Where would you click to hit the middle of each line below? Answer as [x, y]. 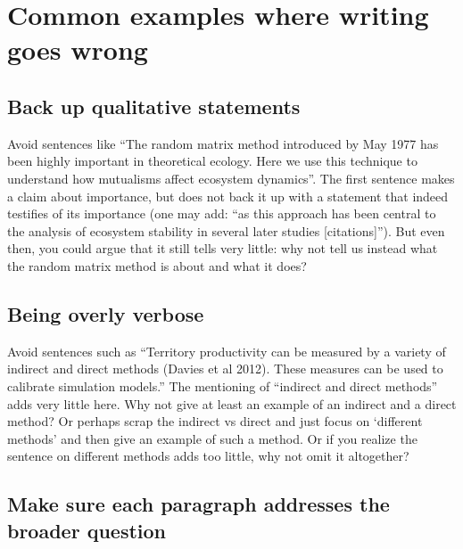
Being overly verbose [106, 313]
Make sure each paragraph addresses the [198, 504]
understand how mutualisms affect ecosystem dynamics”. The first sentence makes [231, 178]
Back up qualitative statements [154, 106]
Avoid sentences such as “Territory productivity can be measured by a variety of [227, 351]
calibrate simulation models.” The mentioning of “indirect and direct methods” [223, 385]
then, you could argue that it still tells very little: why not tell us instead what [223, 248]
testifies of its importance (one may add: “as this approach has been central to [222, 213]
